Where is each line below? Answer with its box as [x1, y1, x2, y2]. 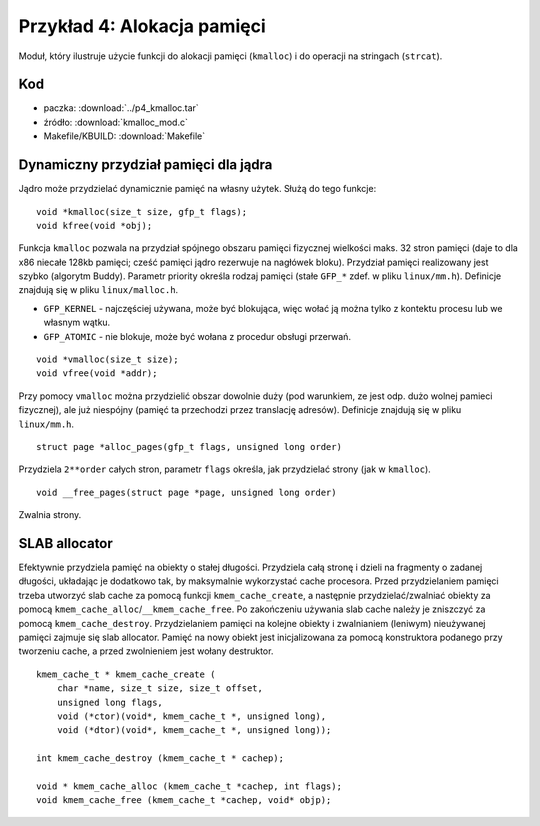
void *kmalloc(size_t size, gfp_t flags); [36, 206, 248, 217]
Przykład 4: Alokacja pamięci [18, 15, 266, 37]
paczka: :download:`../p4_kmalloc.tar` [43, 102, 199, 114]
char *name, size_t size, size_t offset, [56, 683, 264, 694]
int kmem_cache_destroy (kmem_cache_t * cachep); [36, 753, 285, 764]
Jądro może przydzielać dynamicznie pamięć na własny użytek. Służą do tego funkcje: [18, 183, 377, 195]
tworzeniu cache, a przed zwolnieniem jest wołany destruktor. [18, 645, 274, 657]
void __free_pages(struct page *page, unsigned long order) [36, 486, 337, 498]
